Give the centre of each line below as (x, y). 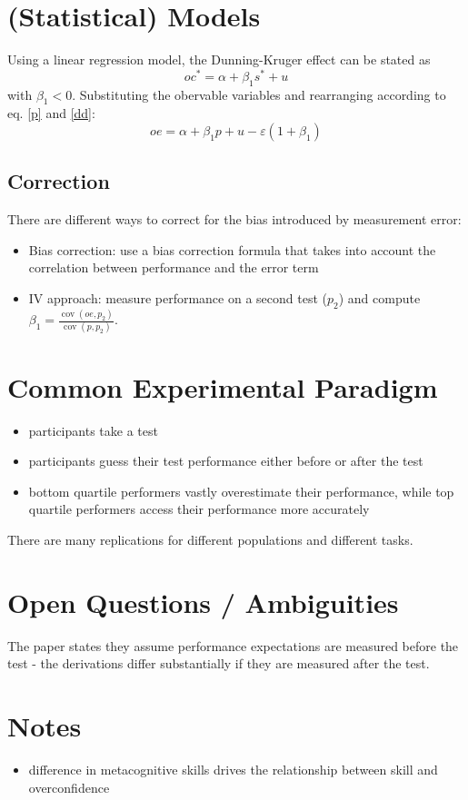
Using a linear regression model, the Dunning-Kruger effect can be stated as (219, 59)
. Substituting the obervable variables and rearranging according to (259, 94)
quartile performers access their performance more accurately (199, 509)
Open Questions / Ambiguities (203, 602)
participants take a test (93, 430)
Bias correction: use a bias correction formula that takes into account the (232, 249)
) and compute (379, 297)
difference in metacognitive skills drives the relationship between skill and (233, 769)
